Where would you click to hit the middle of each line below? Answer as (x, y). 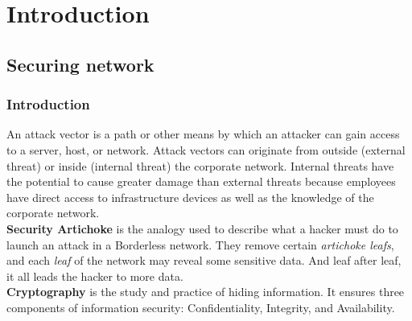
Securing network (80, 64)
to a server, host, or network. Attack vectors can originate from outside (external (206, 149)
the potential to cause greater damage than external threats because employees (201, 181)
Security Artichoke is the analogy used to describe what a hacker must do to (202, 228)
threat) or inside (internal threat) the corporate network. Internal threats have (200, 165)
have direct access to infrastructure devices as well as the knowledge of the (190, 197)
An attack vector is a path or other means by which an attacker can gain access (203, 134)
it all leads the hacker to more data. (95, 276)
